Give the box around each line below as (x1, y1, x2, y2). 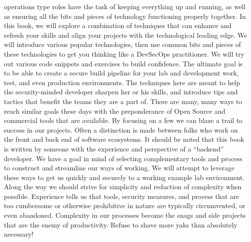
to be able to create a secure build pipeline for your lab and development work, (4, 68, 239, 78)
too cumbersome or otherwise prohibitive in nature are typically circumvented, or (4, 200, 246, 211)
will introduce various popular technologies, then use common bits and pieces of (4, 39, 241, 49)
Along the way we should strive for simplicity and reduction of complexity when (4, 181, 242, 192)
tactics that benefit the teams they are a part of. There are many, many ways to (4, 96, 242, 106)
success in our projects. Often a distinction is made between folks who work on (4, 124, 238, 135)
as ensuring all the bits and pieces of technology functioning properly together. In (4, 11, 246, 21)
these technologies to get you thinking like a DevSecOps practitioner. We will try (4, 48, 245, 59)
